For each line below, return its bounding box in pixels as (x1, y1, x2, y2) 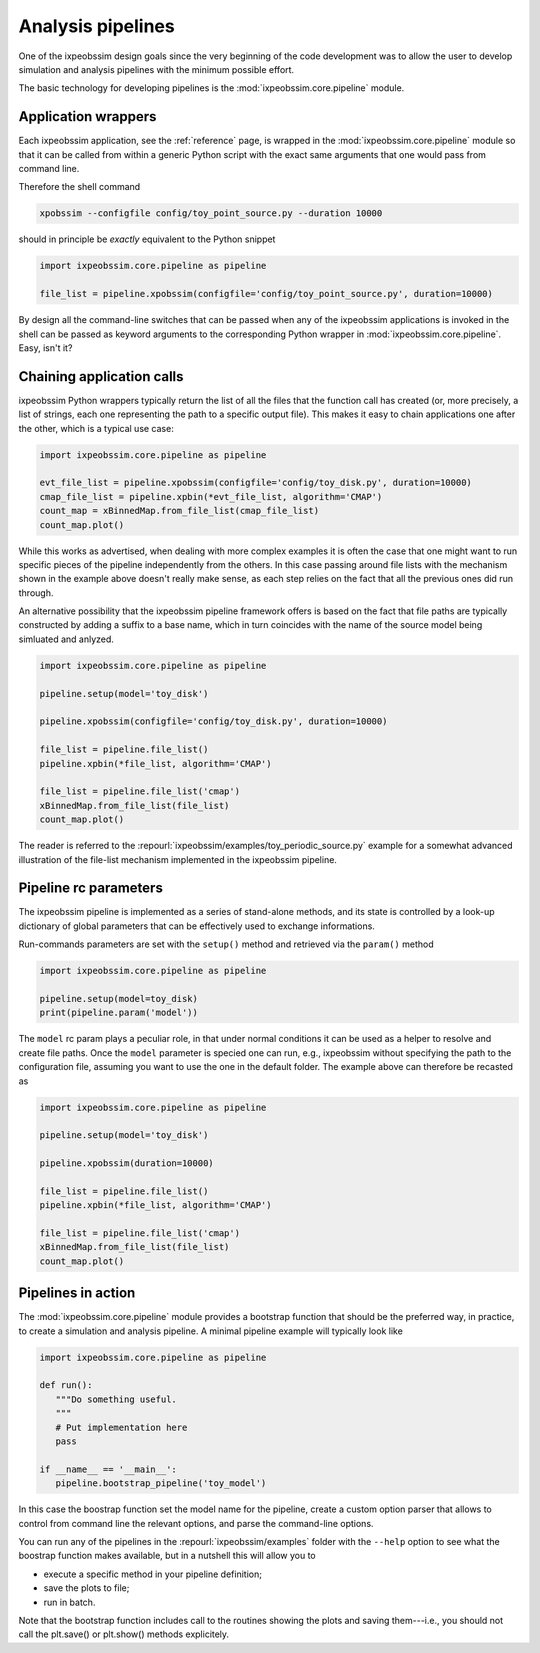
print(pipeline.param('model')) (39, 1007, 199, 1019)
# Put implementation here (55, 1421, 188, 1433)
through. (18, 586, 54, 599)
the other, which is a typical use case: (18, 422, 174, 434)
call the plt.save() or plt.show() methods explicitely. (18, 1628, 230, 1640)
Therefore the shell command (18, 181, 141, 193)
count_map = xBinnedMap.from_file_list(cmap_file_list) (39, 505, 320, 517)
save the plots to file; (43, 1582, 130, 1594)
